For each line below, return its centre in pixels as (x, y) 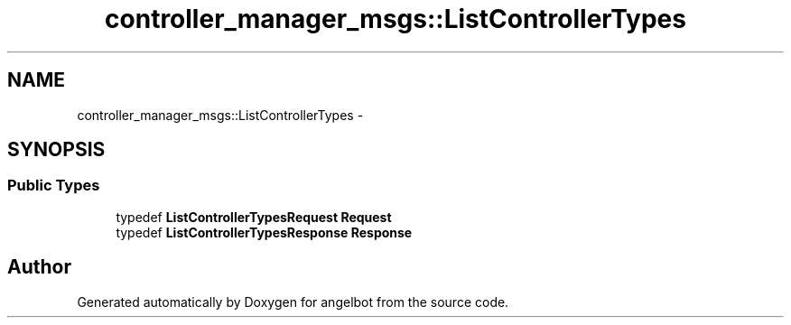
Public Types (54, 186)
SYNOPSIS (56, 150)
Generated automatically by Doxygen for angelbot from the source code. (293, 302)
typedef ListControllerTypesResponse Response (264, 232)
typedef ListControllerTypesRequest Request (254, 217)
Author (39, 267)
